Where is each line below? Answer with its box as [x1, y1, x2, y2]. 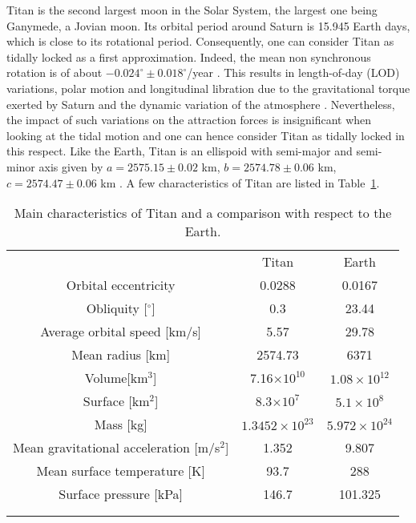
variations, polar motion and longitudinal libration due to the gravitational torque [6, 79, 410, 96]
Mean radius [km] [71, 345, 171, 364]
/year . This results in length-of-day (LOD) [187, 64, 400, 81]
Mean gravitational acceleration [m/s [13, 438, 220, 457]
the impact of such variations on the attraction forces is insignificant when [6, 111, 372, 128]
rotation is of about [6, 64, 103, 81]
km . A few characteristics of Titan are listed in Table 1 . [100, 174, 380, 191]
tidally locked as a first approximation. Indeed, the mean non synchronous [6, 48, 371, 65]
